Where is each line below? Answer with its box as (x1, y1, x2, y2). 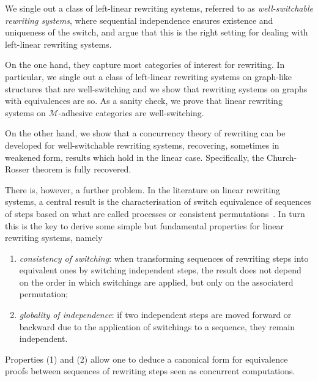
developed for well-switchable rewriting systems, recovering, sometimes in (5, 138, 279, 151)
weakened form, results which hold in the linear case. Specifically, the (5, 150, 264, 163)
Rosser (5, 163, 30, 176)
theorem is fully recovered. (32, 163, 131, 176)
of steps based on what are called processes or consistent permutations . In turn (5, 207, 305, 220)
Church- (267, 150, 297, 163)
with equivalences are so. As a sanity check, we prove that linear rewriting (5, 94, 283, 107)
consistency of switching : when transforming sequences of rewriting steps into (19, 251, 309, 264)
